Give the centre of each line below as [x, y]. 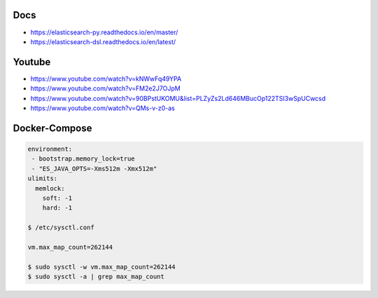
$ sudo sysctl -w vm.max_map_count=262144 [101, 267]
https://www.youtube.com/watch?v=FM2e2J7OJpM [106, 88]
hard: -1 [57, 208]
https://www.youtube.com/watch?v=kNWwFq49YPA [106, 79]
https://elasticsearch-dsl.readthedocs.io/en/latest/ [103, 41]
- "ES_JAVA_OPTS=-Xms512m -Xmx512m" [94, 169]
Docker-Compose [52, 128]
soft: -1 [57, 198]
